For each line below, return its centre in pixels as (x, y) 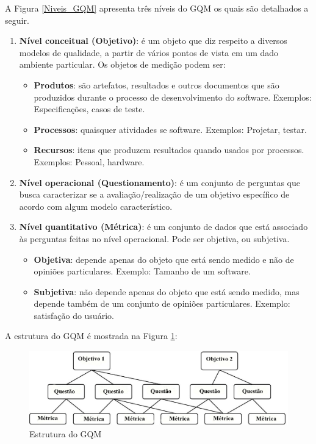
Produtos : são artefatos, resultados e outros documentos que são (156, 84)
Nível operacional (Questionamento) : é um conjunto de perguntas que (160, 182)
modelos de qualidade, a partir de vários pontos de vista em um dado (149, 52)
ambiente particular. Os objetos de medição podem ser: (122, 64)
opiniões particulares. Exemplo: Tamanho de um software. (142, 271)
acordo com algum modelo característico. (96, 206)
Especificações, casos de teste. (89, 109)
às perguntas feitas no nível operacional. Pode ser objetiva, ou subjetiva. (154, 238)
